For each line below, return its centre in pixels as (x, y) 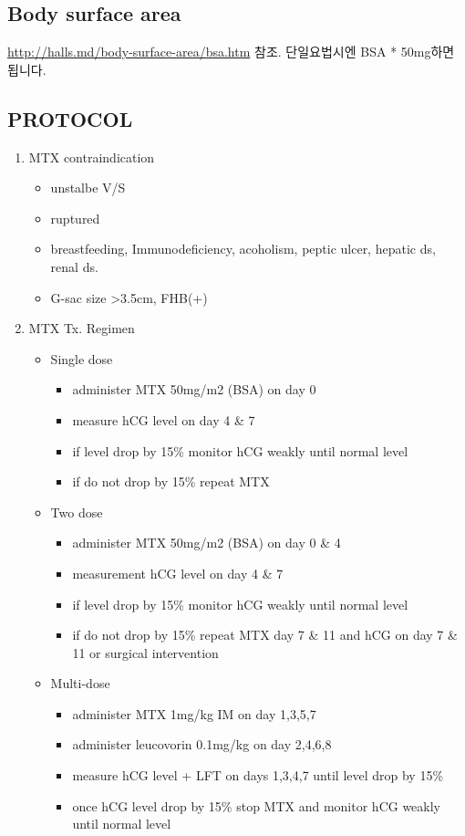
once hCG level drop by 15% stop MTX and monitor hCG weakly (257, 805)
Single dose (82, 358)
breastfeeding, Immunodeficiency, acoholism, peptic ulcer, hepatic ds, (243, 249)
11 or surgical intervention (145, 652)
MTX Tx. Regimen (82, 328)
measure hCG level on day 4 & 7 (164, 419)
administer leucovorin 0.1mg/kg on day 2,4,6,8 (202, 744)
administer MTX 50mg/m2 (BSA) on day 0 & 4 (207, 543)
